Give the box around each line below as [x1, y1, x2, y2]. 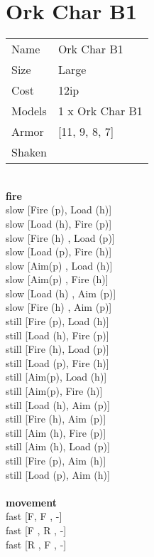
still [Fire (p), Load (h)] [6, 314, 109, 329]
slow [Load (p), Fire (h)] [6, 244, 112, 259]
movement [6, 494, 57, 509]
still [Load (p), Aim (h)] [6, 467, 110, 482]
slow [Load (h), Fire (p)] [6, 216, 112, 230]
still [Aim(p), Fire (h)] [6, 383, 103, 398]
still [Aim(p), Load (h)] [6, 369, 107, 384]
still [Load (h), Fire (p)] [6, 327, 109, 342]
